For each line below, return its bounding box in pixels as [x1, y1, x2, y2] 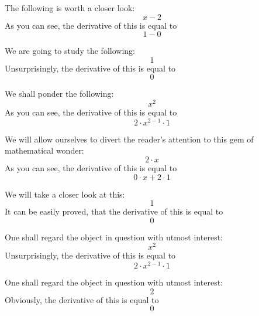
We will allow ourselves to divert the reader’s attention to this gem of [5, 132, 254, 145]
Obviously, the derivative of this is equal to [5, 293, 159, 305]
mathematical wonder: [5, 144, 84, 157]
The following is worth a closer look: [5, 2, 135, 13]
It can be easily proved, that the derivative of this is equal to [5, 205, 223, 218]
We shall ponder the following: [5, 87, 114, 100]
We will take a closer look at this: [5, 188, 125, 200]
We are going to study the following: [5, 45, 135, 57]
